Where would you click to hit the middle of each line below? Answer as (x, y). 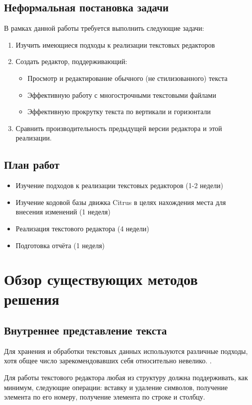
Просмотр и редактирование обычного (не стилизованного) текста (127, 78)
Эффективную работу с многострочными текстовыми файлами (122, 95)
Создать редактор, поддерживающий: (71, 61)
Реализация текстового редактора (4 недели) (82, 228)
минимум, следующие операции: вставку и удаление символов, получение (116, 387)
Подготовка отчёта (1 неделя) (60, 245)
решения (32, 299)
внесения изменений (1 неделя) (63, 212)
